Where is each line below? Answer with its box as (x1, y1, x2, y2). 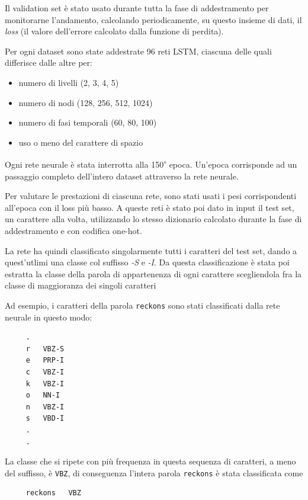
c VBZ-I (25, 367, 65, 376)
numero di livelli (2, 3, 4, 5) (18, 76, 119, 88)
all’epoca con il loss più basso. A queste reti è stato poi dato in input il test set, (5, 201, 294, 213)
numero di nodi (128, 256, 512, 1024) (18, 96, 153, 108)
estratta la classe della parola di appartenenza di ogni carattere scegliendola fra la (5, 267, 302, 280)
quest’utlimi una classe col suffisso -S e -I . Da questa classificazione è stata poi (5, 256, 290, 268)
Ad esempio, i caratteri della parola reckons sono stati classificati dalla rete (5, 299, 280, 311)
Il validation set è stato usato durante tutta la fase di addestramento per (5, 2, 269, 14)
